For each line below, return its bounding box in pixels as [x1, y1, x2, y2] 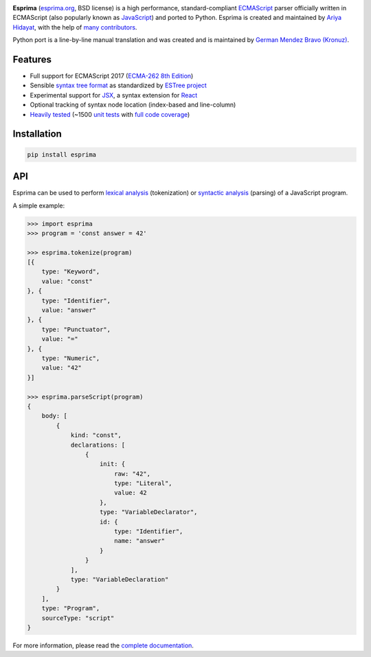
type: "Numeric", [41, 354, 100, 362]
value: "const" [41, 277, 93, 285]
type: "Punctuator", [41, 325, 111, 333]
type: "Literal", [113, 480, 172, 487]
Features [12, 54, 52, 65]
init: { [100, 460, 126, 468]
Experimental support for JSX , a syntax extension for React [30, 91, 198, 99]
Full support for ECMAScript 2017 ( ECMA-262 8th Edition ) [30, 72, 194, 80]
